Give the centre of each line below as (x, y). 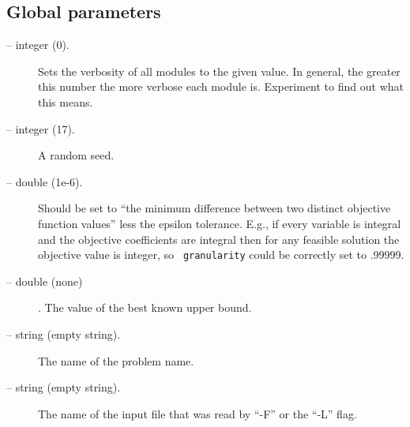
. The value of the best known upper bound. (145, 307)
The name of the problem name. (116, 360)
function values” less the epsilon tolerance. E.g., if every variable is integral (220, 223)
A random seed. (76, 155)
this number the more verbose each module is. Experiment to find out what (221, 86)
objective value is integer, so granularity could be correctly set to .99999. (221, 255)
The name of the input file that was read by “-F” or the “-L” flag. (197, 413)
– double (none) (45, 281)
